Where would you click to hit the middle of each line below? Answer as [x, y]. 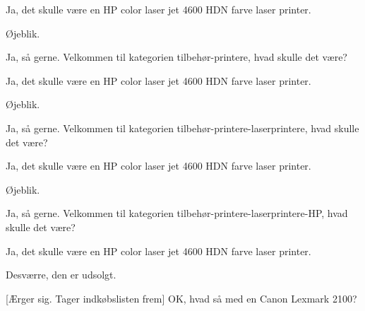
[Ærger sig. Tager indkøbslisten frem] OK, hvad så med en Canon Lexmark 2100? [181, 298]
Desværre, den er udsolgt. [61, 275]
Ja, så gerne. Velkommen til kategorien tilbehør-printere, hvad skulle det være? [176, 57]
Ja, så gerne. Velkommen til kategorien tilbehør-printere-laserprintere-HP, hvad [177, 213]
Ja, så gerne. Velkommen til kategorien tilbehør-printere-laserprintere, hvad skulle [182, 128]
